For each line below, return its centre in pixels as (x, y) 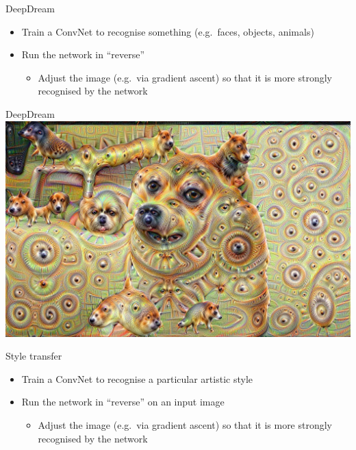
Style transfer (34, 356)
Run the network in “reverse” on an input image (123, 402)
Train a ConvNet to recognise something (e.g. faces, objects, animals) (168, 31)
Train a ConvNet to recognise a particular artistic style (137, 378)
